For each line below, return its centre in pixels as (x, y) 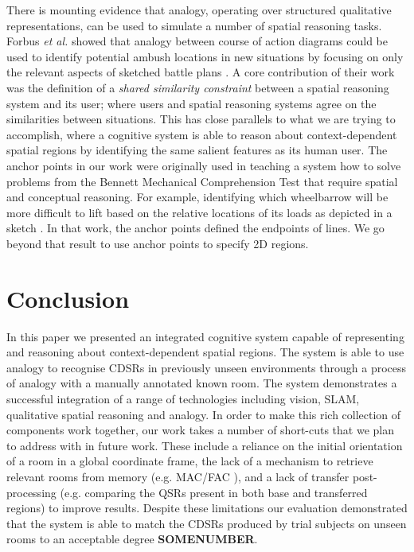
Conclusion (68, 298)
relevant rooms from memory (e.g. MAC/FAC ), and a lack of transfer (178, 476)
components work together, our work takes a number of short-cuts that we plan (201, 430)
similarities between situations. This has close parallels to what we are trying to (201, 119)
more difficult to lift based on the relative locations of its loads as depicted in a (199, 212)
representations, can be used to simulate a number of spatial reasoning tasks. (194, 25)
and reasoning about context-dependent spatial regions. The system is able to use (205, 352)
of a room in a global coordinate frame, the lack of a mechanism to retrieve (190, 461)
